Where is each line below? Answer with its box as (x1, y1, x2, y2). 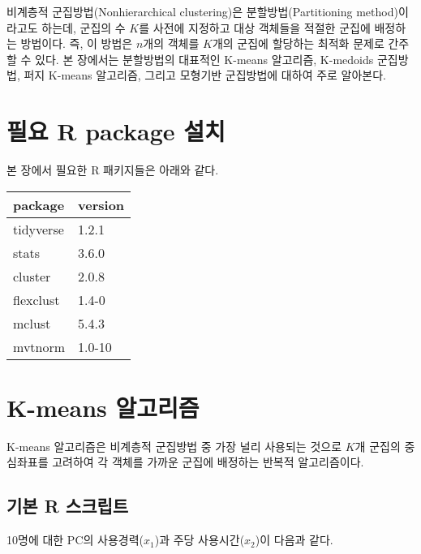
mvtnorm (13, 337, 66, 356)
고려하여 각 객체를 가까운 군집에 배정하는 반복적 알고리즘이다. (52, 453, 364, 470)
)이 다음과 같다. (255, 531, 333, 548)
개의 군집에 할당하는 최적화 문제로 (212, 35, 384, 52)
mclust (13, 313, 51, 333)
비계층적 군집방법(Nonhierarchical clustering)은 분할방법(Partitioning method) (6, 3, 398, 19)
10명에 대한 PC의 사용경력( (6, 531, 144, 548)
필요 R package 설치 (6, 114, 226, 148)
